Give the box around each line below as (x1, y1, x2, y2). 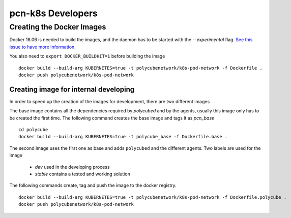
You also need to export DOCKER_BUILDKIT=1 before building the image (9, 53, 165, 59)
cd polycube (18, 127, 48, 133)
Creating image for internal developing (9, 85, 135, 94)
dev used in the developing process (35, 164, 110, 170)
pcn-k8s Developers (9, 8, 98, 19)
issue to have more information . (9, 44, 76, 50)
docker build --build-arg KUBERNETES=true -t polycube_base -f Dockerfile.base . (18, 134, 228, 140)
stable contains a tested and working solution (35, 171, 131, 177)
